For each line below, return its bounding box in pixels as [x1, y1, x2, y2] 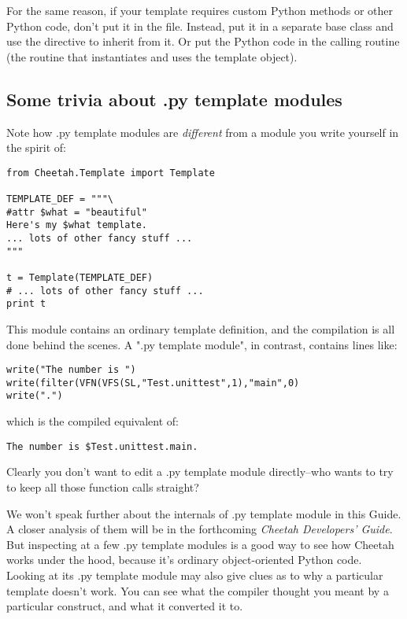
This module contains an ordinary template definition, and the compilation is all [6, 320, 395, 337]
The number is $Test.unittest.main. [6, 440, 198, 452]
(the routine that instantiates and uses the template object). [6, 48, 298, 64]
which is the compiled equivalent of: [6, 413, 179, 429]
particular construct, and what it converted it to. [6, 598, 243, 614]
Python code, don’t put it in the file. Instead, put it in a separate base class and [6, 17, 394, 34]
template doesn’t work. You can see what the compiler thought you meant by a [6, 582, 389, 599]
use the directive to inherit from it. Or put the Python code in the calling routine [6, 33, 400, 50]
